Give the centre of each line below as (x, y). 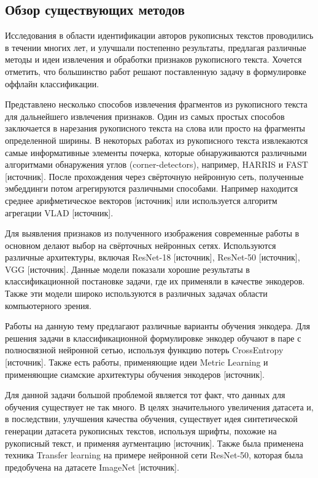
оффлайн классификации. (52, 83)
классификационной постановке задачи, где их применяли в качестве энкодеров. (155, 281)
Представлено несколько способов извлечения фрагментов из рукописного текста (156, 104)
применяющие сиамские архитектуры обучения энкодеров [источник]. (135, 374)
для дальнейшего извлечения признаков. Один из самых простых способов (145, 116)
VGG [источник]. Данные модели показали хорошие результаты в (127, 269)
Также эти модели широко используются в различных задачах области (136, 293)
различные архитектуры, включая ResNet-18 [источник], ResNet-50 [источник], (153, 257)
